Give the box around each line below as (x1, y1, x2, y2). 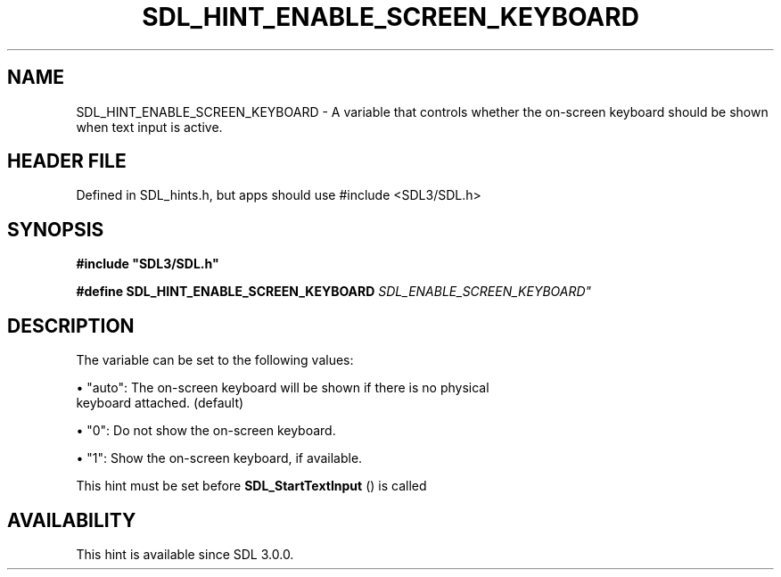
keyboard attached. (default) (76, 395, 244, 411)
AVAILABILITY (7, 508, 136, 532)
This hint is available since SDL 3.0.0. (76, 546, 294, 562)
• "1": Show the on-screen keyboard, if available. (76, 450, 363, 466)
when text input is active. (76, 119, 223, 135)
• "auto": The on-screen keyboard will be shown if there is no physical (76, 380, 489, 396)
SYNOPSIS (7, 218, 104, 241)
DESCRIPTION (7, 314, 135, 337)
